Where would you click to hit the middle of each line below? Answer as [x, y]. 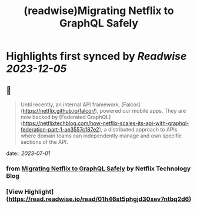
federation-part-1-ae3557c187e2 [60, 129]
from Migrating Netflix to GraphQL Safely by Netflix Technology [98, 168]
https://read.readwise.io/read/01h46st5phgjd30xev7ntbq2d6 [99, 199]
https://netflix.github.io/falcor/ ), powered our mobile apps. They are [104, 111]
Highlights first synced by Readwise [96, 56]
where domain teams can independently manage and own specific [101, 136]
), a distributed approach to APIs [138, 129]
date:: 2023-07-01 [28, 153]
